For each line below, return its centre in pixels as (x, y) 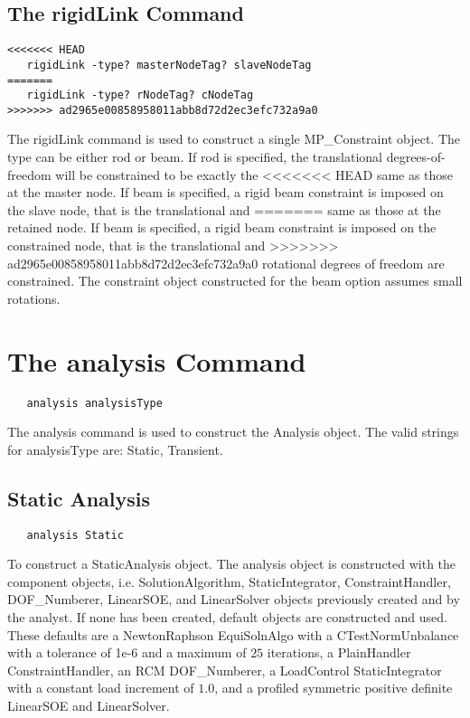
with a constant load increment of (101, 688)
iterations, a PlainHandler (339, 652)
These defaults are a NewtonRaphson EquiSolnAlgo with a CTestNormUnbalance (233, 634)
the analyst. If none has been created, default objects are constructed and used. (228, 617)
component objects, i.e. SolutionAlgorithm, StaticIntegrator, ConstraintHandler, (229, 581)
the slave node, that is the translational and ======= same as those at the (224, 209)
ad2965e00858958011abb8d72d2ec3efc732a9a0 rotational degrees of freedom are (226, 263)
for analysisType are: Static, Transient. (115, 449)
